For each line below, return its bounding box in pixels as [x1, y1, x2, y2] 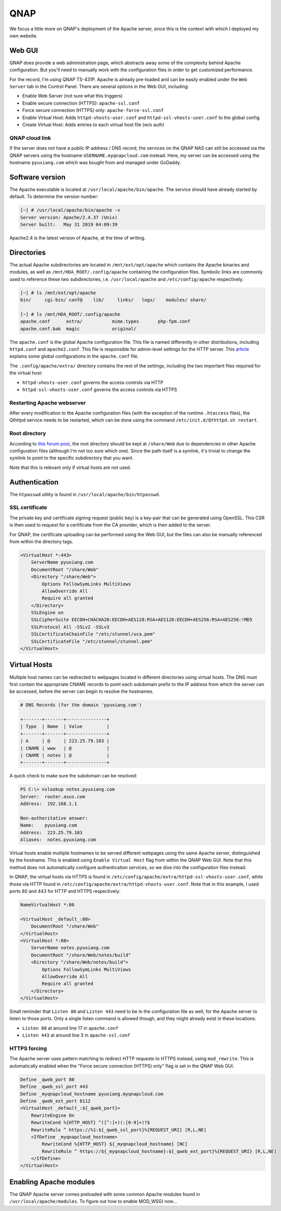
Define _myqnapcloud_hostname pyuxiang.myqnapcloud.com [20, 1091, 164, 1097]
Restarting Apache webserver [9, 399, 86, 406]
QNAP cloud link [9, 134, 51, 141]
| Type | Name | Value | [20, 724, 110, 730]
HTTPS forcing [9, 1045, 47, 1052]
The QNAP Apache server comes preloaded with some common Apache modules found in [9, 1191, 200, 1197]
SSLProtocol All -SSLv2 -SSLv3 [31, 624, 110, 630]
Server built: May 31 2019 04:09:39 [20, 221, 118, 227]
